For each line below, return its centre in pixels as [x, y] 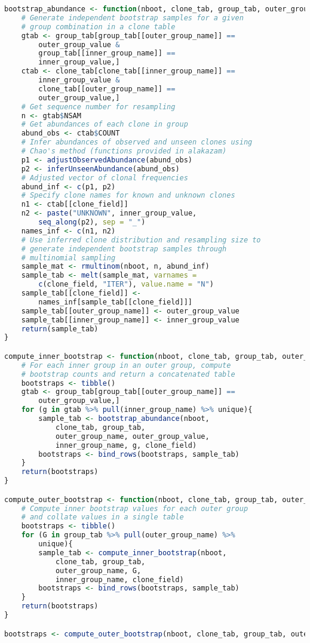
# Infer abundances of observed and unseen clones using [137, 142]
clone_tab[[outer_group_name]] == [107, 89]
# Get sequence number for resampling [98, 107]
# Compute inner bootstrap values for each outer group [135, 508]
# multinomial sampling [68, 258]
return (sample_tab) [60, 329]
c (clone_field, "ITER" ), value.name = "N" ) [126, 284]
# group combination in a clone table [98, 27]
